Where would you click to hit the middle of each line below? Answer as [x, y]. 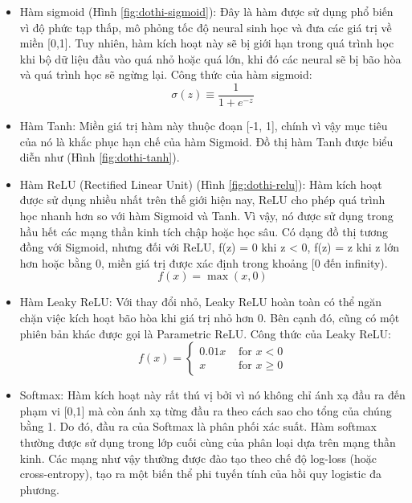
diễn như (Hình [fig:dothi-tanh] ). [100, 157]
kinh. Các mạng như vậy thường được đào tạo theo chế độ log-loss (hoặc [198, 458]
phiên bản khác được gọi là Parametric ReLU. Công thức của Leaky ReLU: [205, 333]
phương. [39, 489]
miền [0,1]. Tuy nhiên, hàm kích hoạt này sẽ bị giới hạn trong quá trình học [207, 43]
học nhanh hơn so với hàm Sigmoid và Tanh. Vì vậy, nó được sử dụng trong [206, 215]
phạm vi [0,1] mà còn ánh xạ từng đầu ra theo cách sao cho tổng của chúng [206, 410]
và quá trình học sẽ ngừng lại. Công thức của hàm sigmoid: [166, 74]
